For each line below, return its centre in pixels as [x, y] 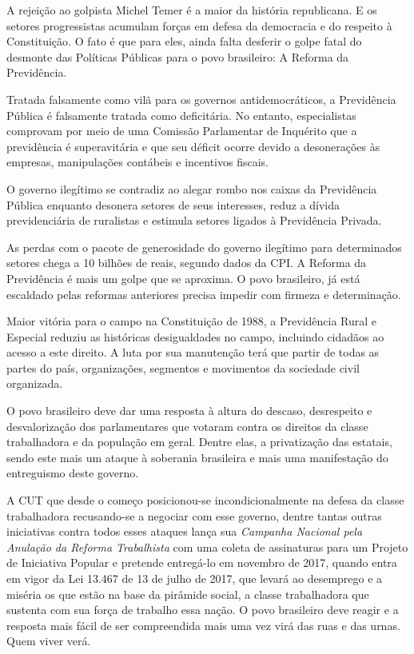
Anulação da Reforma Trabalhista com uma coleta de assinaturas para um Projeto [207, 546]
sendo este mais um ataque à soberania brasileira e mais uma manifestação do [197, 457]
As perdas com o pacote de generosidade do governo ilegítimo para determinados [204, 247]
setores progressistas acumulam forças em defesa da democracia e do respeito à [199, 25]
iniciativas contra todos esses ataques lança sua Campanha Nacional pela [185, 531]
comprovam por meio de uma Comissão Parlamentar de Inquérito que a [182, 131]
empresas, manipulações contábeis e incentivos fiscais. [137, 162]
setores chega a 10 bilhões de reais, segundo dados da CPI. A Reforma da [187, 263]
